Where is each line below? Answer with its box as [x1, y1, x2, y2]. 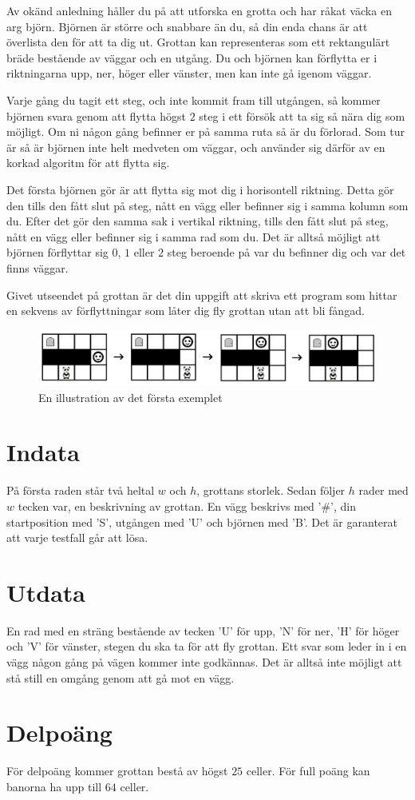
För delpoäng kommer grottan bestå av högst [6, 762, 228, 779]
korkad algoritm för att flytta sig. [6, 154, 170, 171]
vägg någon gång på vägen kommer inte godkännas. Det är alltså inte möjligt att [6, 654, 402, 671]
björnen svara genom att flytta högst [6, 107, 187, 124]
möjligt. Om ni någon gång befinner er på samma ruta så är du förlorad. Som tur [6, 123, 405, 140]
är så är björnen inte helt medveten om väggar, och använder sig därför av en [6, 138, 385, 155]
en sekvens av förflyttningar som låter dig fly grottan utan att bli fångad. [6, 302, 365, 319]
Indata [6, 436, 80, 468]
